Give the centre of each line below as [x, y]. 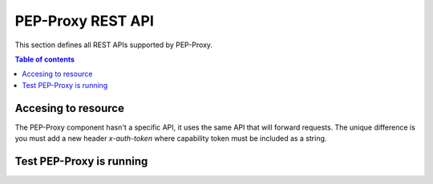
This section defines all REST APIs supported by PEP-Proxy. [113, 45]
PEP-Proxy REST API [84, 21]
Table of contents [45, 59]
